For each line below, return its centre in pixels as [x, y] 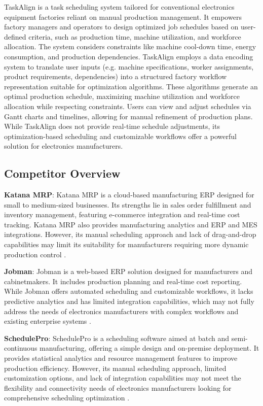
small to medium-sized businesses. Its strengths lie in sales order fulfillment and [128, 204]
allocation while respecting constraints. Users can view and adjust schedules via [128, 106]
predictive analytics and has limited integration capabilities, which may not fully [129, 301]
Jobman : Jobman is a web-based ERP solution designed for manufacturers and [128, 271]
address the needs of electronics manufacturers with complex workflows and [121, 311]
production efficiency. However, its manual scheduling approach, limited [115, 368]
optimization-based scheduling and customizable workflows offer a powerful [120, 136]
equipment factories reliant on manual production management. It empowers [123, 16]
